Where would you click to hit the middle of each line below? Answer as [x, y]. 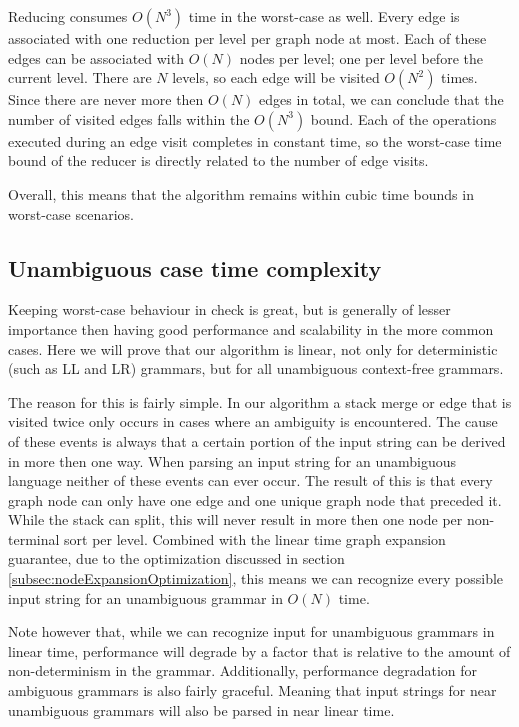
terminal [34, 538]
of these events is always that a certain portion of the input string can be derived [257, 440]
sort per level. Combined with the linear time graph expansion [255, 538]
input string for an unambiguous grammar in [145, 597]
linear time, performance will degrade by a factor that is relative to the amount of [259, 650]
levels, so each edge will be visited [276, 77]
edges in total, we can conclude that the [381, 99]
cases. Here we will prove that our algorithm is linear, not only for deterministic [253, 348]
